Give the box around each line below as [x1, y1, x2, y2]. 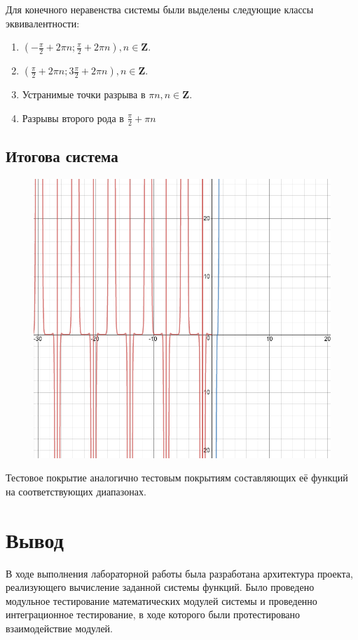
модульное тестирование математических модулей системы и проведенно [6, 593, 317, 608]
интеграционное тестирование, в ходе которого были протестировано [6, 607, 301, 622]
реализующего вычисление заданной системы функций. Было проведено [6, 580, 315, 594]
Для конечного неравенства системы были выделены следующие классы [6, 2, 314, 16]
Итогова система [6, 145, 118, 166]
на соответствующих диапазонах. [6, 484, 146, 498]
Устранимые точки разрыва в [22, 87, 146, 102]
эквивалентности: [6, 15, 80, 30]
